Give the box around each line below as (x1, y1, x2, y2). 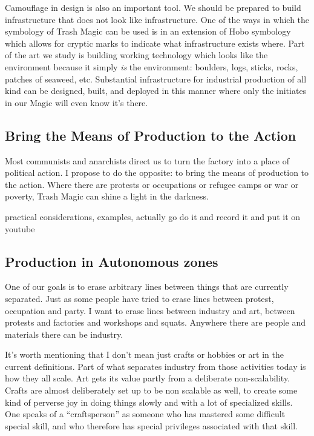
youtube (5, 222, 35, 235)
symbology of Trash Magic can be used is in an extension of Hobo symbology (5, 25, 291, 38)
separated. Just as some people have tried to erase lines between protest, (5, 292, 274, 304)
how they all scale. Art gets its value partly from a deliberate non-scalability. (5, 372, 290, 384)
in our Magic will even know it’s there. (5, 96, 148, 109)
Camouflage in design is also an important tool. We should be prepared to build (5, 1, 301, 13)
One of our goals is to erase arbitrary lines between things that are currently (5, 280, 289, 293)
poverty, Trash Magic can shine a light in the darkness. (5, 190, 209, 203)
